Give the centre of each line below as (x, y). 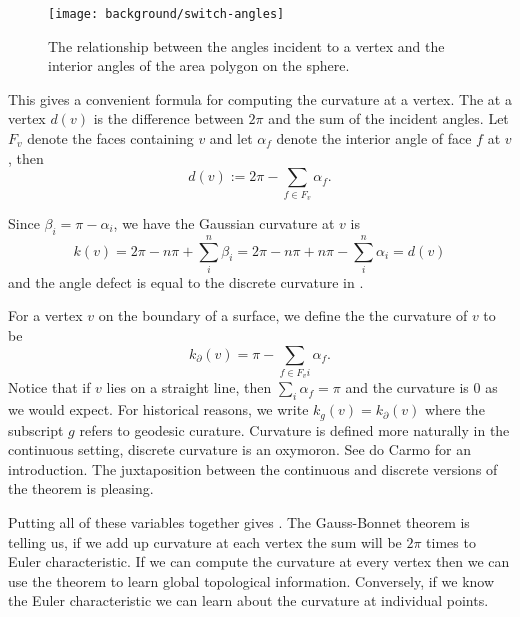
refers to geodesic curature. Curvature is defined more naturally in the (294, 429)
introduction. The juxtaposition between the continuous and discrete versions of (253, 468)
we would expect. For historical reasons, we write (158, 409)
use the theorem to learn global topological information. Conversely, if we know (251, 580)
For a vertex (45, 315)
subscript (36, 429)
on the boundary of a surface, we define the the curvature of (283, 315)
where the (454, 409)
